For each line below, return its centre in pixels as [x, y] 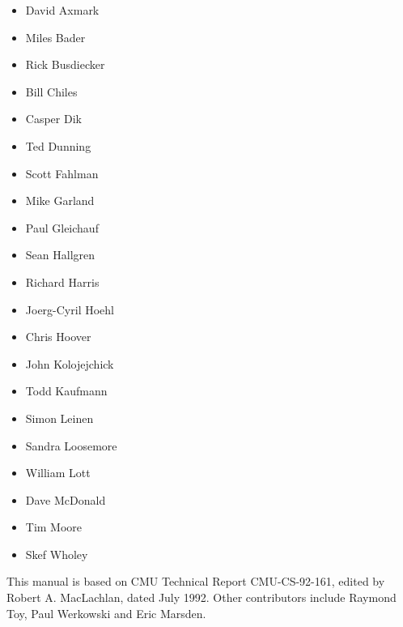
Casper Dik [53, 119]
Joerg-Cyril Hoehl [70, 309]
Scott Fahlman [62, 173]
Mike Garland [60, 200]
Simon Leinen [59, 418]
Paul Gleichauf [62, 227]
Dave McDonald [66, 499]
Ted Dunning [58, 145]
